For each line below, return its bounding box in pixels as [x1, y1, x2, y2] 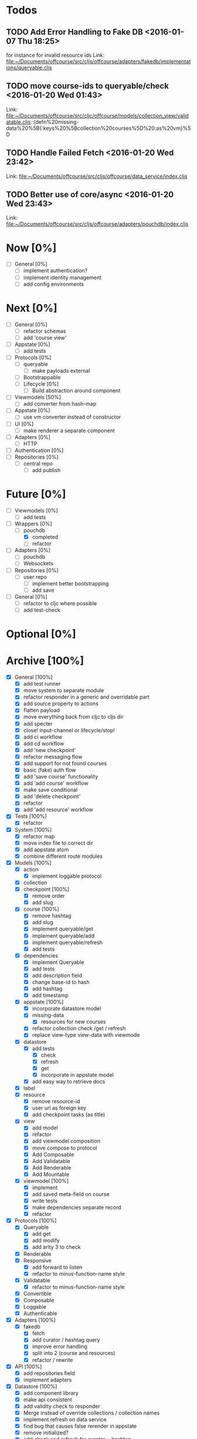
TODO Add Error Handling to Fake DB [6, 27, 144, 37]
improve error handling [32, 1343, 88, 1350]
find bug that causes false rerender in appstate [23, 1423, 137, 1430]
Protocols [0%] [14, 353, 52, 361]
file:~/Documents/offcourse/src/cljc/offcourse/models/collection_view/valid [6, 112, 189, 119]
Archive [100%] [6, 654, 84, 668]
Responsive [23, 1257, 52, 1264]
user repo [23, 573, 47, 580]
